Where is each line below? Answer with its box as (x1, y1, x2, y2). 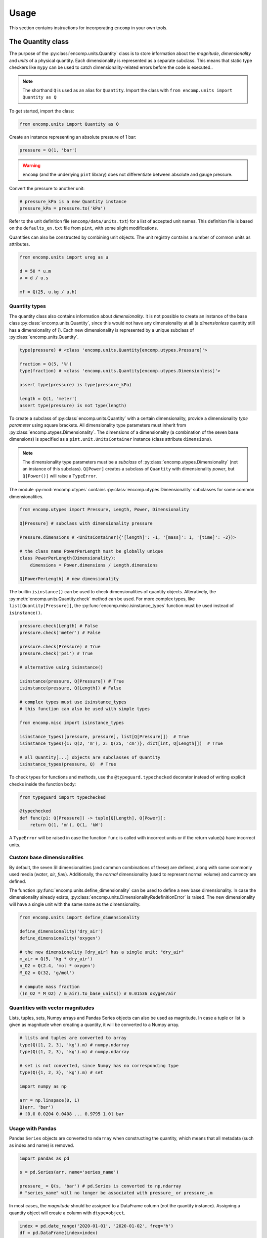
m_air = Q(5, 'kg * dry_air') (19, 956, 93, 962)
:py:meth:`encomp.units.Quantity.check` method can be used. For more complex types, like (9, 596, 195, 602)
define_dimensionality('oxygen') (19, 935, 101, 941)
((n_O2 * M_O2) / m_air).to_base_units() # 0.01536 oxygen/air (19, 991, 177, 996)
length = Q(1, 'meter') (19, 396, 78, 401)
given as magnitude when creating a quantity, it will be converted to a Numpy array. (9, 1022, 180, 1028)
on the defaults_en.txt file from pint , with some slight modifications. (9, 225, 158, 231)
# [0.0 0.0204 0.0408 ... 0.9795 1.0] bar (19, 1111, 124, 1117)
